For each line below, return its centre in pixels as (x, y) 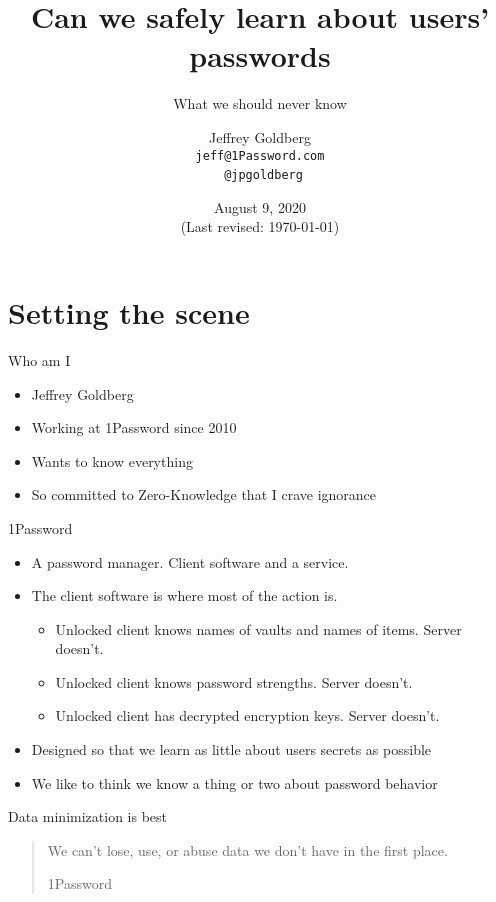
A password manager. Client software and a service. (190, 561)
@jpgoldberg (263, 175)
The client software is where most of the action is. (184, 595)
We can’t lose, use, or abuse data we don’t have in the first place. (247, 849)
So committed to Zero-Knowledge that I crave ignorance (204, 494)
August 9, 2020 (260, 206)
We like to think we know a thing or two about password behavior (234, 782)
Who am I (39, 359)
